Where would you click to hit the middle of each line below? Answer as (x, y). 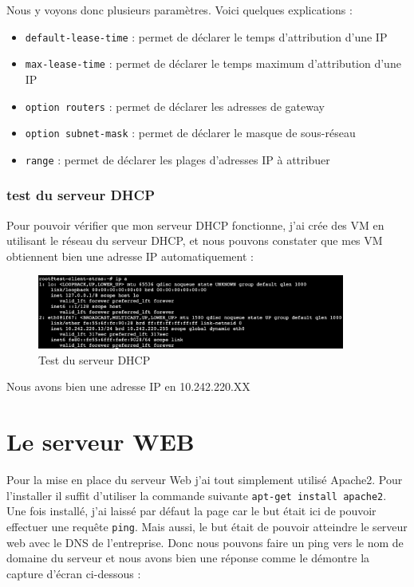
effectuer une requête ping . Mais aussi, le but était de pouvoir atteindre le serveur (207, 526)
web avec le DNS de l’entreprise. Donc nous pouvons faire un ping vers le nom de (205, 542)
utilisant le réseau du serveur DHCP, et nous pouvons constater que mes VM (195, 240)
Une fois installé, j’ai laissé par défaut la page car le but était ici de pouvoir (191, 511)
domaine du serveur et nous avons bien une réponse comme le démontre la (188, 558)
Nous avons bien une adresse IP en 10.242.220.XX (128, 386)
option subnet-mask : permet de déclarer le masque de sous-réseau (190, 133)
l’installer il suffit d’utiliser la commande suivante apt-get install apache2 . (197, 495)
